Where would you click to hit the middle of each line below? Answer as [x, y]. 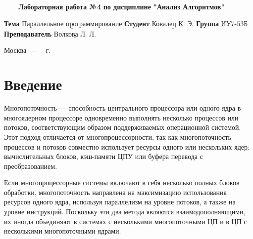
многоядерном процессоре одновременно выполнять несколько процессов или [121, 117]
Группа [207, 23]
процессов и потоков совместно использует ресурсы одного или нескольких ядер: [127, 146]
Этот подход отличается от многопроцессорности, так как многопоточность [118, 137]
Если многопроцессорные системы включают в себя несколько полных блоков [122, 182]
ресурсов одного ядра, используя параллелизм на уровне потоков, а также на [120, 202]
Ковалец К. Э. [173, 24]
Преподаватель [28, 33]
